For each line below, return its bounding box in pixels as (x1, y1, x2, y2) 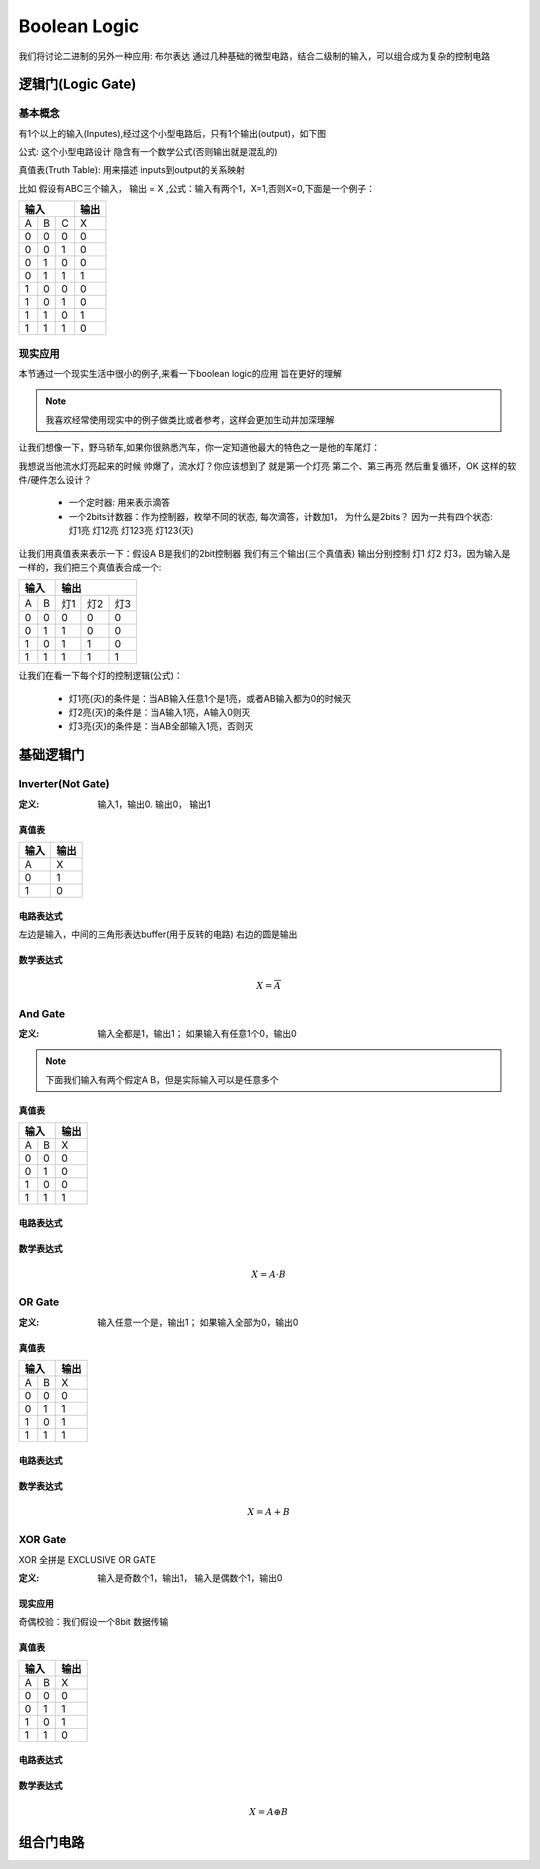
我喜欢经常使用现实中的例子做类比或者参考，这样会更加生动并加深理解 (45, 413, 335, 425)
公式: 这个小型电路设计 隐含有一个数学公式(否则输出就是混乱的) (18, 146, 279, 158)
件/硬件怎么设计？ (18, 473, 93, 485)
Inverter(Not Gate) (18, 777, 110, 791)
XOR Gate (18, 1533, 67, 1547)
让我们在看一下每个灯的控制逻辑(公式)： (18, 670, 184, 682)
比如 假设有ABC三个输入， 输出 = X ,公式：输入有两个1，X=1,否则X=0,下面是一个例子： (18, 182, 375, 194)
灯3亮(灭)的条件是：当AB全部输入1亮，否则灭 (68, 720, 254, 732)
